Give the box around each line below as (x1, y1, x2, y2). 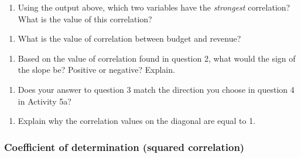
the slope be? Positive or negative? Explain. (18, 63, 175, 76)
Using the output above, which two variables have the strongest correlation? (18, 1, 290, 13)
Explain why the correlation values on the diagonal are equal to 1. (18, 115, 256, 127)
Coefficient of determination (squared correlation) (4, 139, 245, 154)
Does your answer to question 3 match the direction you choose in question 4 (18, 83, 295, 95)
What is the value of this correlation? (18, 12, 152, 25)
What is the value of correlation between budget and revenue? (18, 32, 241, 45)
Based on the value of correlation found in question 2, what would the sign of (18, 52, 296, 64)
